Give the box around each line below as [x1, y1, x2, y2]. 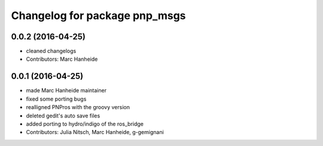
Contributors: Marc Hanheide [26, 55, 98, 63]
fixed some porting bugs [26, 95, 87, 102]
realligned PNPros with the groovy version [26, 104, 130, 111]
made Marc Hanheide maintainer [26, 87, 107, 94]
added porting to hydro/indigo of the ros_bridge [26, 120, 144, 128]
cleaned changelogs [26, 48, 77, 55]
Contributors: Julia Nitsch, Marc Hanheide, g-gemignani [26, 129, 164, 136]
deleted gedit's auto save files [26, 112, 100, 119]
